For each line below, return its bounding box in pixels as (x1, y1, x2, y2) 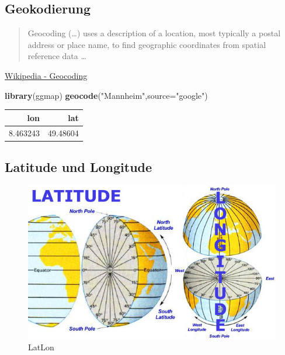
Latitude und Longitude (5, 158, 152, 175)
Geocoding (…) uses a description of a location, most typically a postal (27, 27, 281, 39)
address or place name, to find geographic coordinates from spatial (27, 38, 266, 50)
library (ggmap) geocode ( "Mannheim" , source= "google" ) (5, 89, 208, 101)
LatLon (28, 341, 54, 353)
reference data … (27, 50, 86, 62)
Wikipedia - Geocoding (5, 69, 88, 81)
